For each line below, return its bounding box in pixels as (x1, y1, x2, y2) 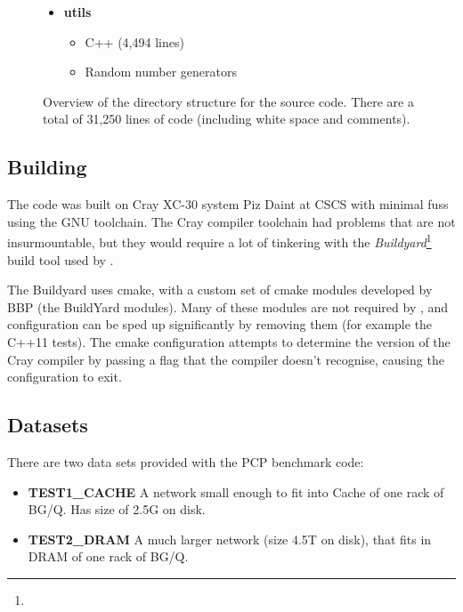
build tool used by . (7, 250, 114, 269)
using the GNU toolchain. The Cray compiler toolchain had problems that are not (7, 212, 456, 230)
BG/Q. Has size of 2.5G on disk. (28, 500, 206, 519)
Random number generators (85, 62, 237, 81)
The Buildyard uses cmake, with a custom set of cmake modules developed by (7, 280, 433, 299)
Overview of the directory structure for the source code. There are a (43, 92, 414, 110)
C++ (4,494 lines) (85, 32, 184, 51)
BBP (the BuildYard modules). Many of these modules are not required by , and (7, 297, 449, 316)
